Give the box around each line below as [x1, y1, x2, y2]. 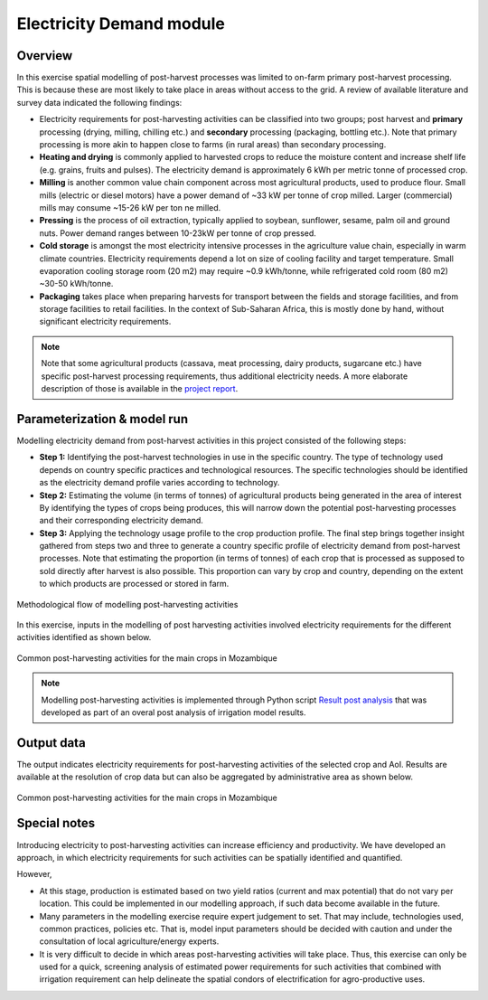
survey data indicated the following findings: [16, 97, 183, 108]
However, [16, 869, 52, 880]
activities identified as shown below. [16, 632, 152, 643]
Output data [16, 735, 86, 750]
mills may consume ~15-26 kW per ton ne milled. [39, 202, 221, 212]
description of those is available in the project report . [41, 383, 239, 394]
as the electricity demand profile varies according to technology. [39, 477, 280, 488]
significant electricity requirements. [39, 316, 172, 327]
